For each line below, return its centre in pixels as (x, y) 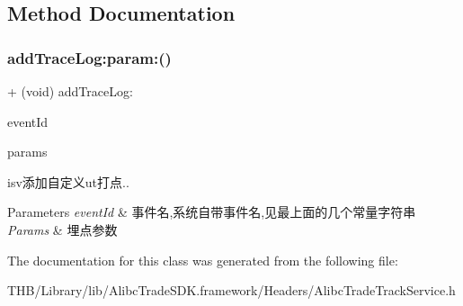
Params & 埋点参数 (62, 229)
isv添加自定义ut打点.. (68, 181)
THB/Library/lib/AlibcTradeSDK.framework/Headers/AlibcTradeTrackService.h (231, 290)
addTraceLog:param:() (89, 57)
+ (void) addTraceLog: (70, 91)
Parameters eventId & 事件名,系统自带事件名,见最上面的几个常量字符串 (212, 212)
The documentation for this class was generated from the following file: (203, 260)
